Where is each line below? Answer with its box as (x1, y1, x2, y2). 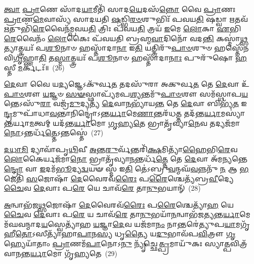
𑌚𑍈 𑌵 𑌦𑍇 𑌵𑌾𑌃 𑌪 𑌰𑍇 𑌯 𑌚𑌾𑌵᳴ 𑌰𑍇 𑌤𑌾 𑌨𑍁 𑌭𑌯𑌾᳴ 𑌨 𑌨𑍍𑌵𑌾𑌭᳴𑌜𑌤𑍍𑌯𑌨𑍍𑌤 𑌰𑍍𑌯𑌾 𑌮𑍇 (4, 209, 251, 219)
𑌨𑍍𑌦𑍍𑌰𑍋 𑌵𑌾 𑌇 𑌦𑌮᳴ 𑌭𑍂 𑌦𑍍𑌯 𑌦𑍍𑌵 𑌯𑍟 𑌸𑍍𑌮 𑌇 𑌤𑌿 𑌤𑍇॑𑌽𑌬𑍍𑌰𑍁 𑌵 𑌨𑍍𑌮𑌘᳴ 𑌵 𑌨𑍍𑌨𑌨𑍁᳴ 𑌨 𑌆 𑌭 (4, 163, 249, 173)
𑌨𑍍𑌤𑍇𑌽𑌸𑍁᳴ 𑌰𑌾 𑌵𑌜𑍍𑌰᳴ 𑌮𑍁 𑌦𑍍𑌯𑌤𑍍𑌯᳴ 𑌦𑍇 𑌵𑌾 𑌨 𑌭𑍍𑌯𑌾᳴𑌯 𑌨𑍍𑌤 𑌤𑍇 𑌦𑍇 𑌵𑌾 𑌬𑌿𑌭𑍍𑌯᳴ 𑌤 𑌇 (4, 98, 247, 108)
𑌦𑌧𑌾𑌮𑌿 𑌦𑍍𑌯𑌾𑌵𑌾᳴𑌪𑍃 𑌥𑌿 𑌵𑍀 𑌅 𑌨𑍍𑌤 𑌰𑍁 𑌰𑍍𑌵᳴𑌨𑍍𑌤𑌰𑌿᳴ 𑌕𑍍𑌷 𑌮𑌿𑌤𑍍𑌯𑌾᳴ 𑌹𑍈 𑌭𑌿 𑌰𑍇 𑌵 (4, 144, 238, 154)
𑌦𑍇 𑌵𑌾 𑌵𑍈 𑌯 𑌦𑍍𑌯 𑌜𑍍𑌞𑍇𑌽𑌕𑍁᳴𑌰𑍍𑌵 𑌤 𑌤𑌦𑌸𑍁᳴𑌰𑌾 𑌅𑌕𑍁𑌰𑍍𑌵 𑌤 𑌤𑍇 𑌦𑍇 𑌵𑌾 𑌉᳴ (4, 79, 250, 89)
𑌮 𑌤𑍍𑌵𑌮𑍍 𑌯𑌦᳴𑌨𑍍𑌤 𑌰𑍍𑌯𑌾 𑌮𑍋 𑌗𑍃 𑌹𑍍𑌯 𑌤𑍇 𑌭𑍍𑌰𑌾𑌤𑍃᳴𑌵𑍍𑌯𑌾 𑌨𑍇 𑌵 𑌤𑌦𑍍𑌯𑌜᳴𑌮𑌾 (29, 117, 240, 128)
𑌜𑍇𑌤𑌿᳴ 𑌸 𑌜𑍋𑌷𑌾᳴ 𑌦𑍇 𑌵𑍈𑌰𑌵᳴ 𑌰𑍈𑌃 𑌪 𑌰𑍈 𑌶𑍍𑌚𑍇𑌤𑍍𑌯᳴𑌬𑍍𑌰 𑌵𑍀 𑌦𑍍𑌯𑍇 (4, 173, 234, 183)
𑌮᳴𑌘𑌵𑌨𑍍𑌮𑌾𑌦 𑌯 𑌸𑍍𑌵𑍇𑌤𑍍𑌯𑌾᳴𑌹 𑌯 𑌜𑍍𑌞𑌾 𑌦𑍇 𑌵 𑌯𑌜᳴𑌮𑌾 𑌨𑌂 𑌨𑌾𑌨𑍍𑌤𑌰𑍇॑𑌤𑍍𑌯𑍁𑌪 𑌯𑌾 (4, 218, 236, 229)
